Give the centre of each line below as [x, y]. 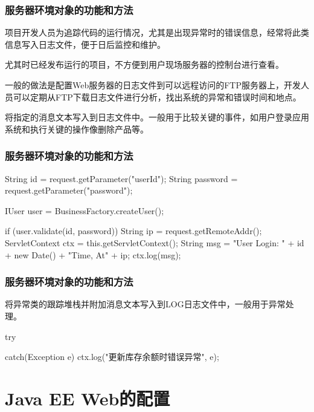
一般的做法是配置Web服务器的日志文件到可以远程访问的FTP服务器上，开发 [153, 85]
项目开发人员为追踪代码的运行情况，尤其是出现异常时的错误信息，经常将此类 [157, 32]
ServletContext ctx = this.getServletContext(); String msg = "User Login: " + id [155, 242]
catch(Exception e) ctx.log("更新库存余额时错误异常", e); [112, 357]
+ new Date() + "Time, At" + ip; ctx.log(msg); [93, 254]
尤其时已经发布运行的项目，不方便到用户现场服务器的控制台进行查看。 [144, 64]
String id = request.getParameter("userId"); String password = [121, 178]
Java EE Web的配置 [88, 398]
